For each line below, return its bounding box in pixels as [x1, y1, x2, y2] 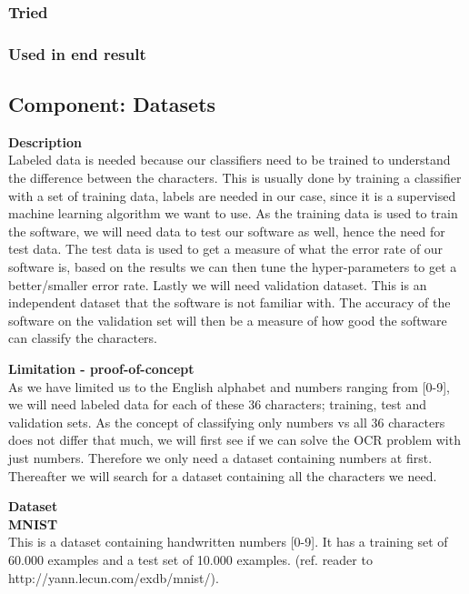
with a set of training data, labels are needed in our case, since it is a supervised [8, 186, 456, 205]
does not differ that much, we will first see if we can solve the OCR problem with [8, 430, 461, 449]
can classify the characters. [8, 328, 158, 347]
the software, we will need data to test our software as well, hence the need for [8, 221, 445, 240]
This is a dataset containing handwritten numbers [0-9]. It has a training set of [8, 532, 448, 551]
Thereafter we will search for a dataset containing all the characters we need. [8, 466, 437, 485]
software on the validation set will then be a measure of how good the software [8, 310, 447, 329]
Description [8, 132, 83, 151]
